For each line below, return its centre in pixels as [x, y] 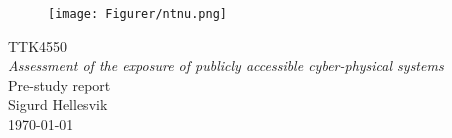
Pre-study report [59, 84]
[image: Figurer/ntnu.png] [137, 14]
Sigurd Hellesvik [58, 104]
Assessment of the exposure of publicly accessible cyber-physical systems [226, 65]
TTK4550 [38, 45]
